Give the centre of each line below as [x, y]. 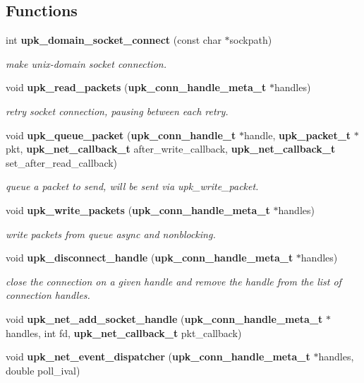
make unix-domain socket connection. [86, 63]
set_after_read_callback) [62, 162]
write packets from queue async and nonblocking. [111, 234]
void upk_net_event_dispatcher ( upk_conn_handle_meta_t [158, 357]
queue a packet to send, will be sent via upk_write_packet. [132, 186]
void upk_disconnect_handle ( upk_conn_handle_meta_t [150, 258]
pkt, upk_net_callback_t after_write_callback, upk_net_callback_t [171, 149]
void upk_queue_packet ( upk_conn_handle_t [121, 135]
